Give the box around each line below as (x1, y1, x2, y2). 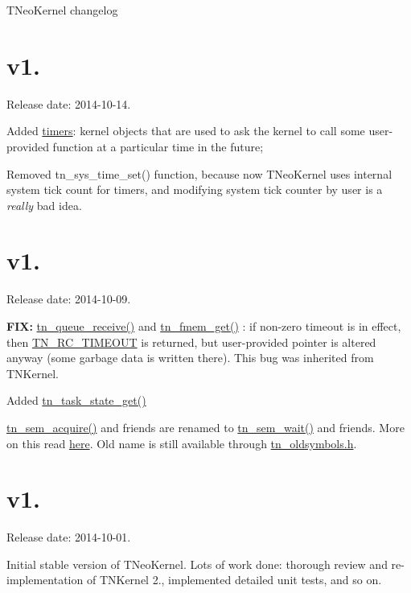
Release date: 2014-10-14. (6, 95, 131, 112)
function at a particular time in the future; (52, 138, 264, 154)
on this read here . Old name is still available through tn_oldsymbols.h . (6, 434, 357, 451)
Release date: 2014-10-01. (6, 529, 131, 546)
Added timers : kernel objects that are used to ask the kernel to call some (6, 122, 365, 139)
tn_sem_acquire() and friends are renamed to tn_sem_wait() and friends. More (6, 418, 405, 435)
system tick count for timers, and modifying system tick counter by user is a (6, 181, 383, 198)
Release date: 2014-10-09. (6, 290, 131, 307)
